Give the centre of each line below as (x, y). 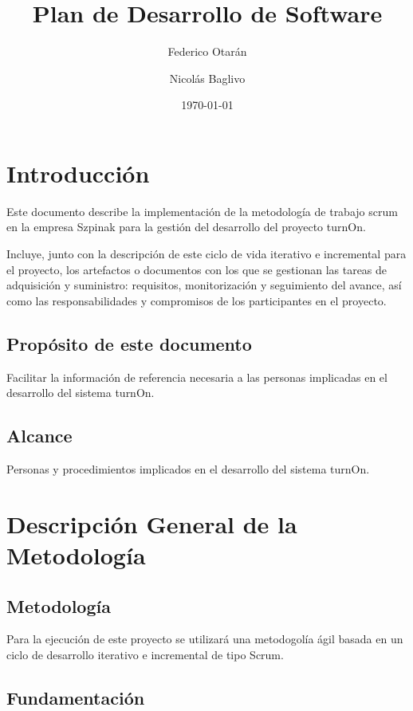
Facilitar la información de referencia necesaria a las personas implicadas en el (197, 377)
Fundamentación (76, 697)
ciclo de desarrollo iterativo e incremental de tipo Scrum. (145, 654)
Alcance (39, 436)
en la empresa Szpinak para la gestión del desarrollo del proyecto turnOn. (186, 227)
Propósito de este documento (129, 343)
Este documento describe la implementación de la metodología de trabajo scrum (202, 211)
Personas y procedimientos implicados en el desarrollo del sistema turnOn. (188, 469)
